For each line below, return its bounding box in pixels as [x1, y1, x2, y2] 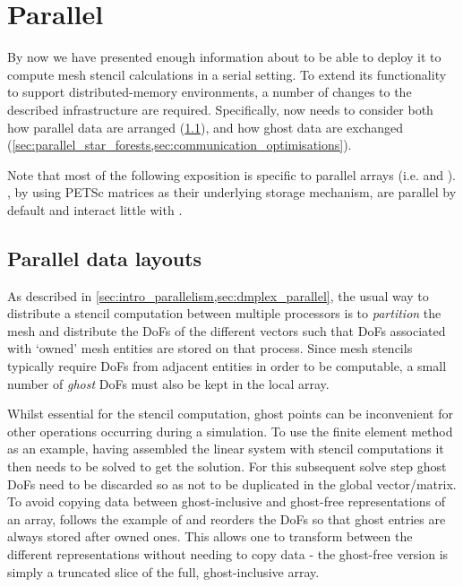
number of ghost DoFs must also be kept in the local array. [7, 374, 330, 393]
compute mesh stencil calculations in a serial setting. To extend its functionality [7, 65, 447, 83]
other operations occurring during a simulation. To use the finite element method [7, 421, 453, 440]
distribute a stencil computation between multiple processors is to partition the [7, 304, 442, 323]
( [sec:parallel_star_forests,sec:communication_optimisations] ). [7, 135, 352, 154]
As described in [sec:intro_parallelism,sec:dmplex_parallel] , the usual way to [7, 286, 429, 305]
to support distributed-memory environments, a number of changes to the [7, 82, 412, 101]
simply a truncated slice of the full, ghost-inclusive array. [7, 562, 320, 581]
